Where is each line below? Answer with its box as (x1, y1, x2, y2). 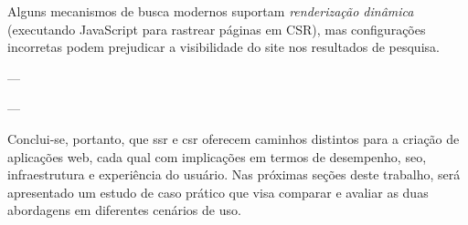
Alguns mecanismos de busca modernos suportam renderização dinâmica (7, 2, 414, 20)
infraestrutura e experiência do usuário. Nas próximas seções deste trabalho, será (7, 165, 461, 184)
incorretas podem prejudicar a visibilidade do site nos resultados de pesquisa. (7, 37, 440, 56)
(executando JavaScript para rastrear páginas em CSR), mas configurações (7, 19, 426, 38)
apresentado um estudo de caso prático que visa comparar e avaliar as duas (7, 182, 429, 201)
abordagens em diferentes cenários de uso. (7, 200, 241, 220)
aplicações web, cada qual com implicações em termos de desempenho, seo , (7, 147, 427, 166)
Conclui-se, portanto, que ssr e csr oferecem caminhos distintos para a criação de (7, 128, 460, 148)
